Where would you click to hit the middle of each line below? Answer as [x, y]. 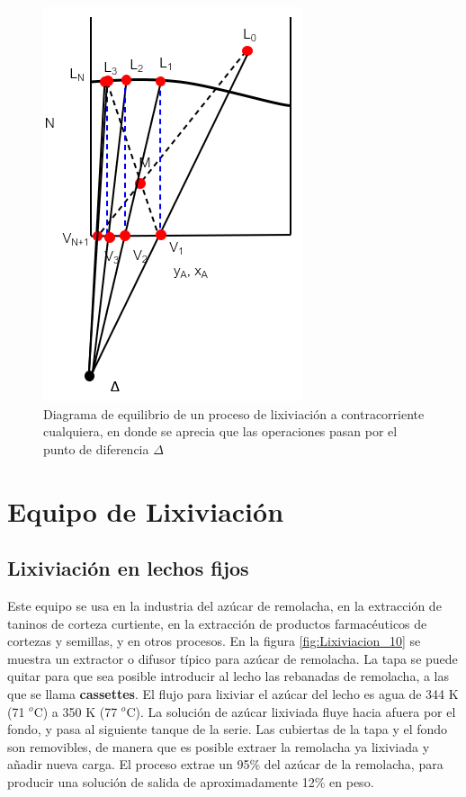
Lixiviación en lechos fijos [128, 568]
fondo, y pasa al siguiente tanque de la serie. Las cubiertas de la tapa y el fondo [228, 729]
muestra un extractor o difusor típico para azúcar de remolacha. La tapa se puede [233, 658]
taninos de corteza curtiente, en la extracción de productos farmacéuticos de [217, 623]
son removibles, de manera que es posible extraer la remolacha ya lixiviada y [219, 746]
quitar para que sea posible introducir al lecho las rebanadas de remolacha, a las [229, 676]
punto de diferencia [96, 448]
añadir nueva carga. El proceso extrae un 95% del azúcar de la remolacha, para [225, 764]
